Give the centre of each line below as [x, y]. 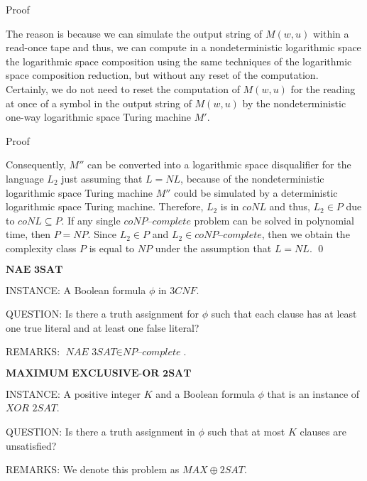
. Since [102, 234]
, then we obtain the [306, 234]
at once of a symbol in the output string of [99, 103]
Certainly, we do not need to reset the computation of [123, 88]
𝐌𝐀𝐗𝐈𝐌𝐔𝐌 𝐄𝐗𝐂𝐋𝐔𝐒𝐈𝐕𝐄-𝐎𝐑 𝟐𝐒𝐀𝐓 [99, 373]
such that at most [246, 432]
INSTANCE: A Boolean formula [76, 290]
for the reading [323, 88]
